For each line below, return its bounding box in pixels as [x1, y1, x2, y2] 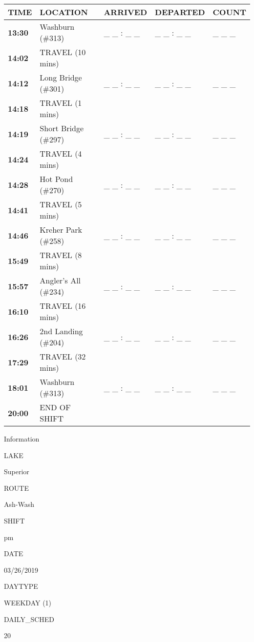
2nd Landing [40, 325, 83, 337]
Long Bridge [40, 72, 82, 83]
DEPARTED [155, 6, 205, 18]
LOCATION [40, 6, 88, 18]
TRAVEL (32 [40, 351, 86, 362]
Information [4, 434, 40, 443]
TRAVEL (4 [40, 148, 82, 159]
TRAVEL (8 [40, 249, 82, 261]
